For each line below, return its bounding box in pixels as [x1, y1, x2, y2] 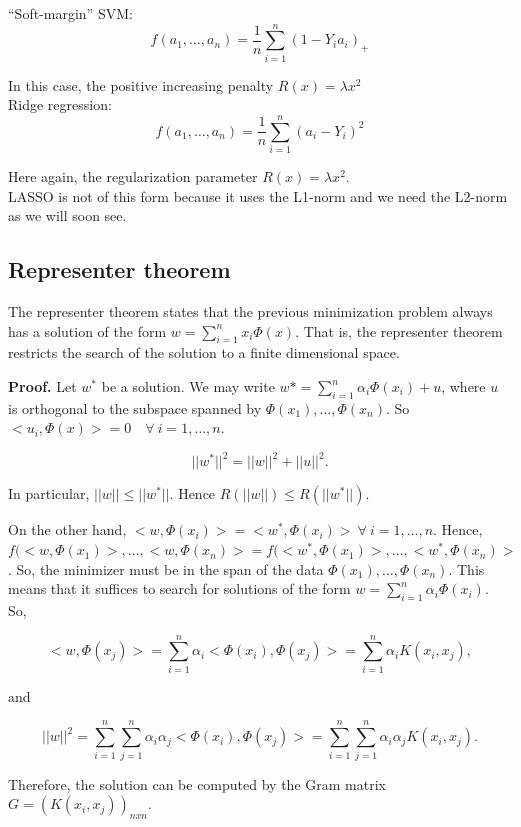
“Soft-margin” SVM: [8, 3, 133, 23]
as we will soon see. [8, 205, 127, 226]
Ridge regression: [8, 94, 112, 115]
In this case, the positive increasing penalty [8, 74, 274, 95]
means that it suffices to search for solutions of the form [8, 578, 351, 599]
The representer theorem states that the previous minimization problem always [8, 301, 493, 322]
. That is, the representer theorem [295, 320, 503, 341]
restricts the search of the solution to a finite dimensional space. [8, 342, 400, 363]
